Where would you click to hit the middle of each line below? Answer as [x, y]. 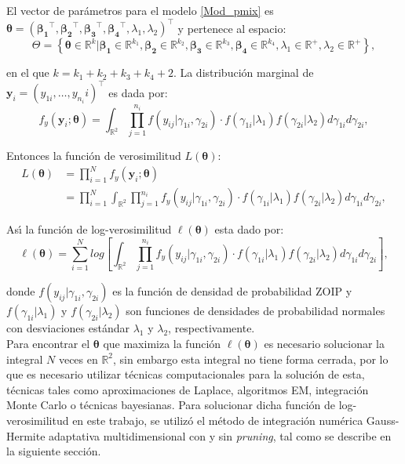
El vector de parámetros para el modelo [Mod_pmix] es [140, 10]
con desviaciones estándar [68, 328]
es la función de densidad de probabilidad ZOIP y [232, 291]
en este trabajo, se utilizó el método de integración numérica [218, 420]
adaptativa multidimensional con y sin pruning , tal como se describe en [220, 435]
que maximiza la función [162, 343]
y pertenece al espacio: [232, 28]
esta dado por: [249, 229]
